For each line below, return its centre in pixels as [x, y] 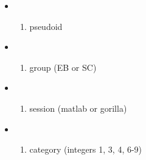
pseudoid [46, 26]
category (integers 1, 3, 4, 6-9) [86, 149]
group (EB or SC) [63, 67]
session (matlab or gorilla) [78, 108]
